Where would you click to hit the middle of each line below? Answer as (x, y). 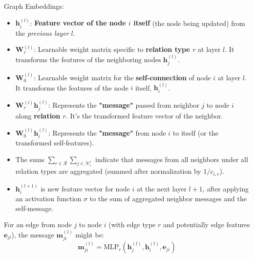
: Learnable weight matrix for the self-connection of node (122, 78)
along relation (38, 116)
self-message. (34, 208)
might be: (90, 234)
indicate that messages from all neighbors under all (172, 159)
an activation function (48, 199)
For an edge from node (38, 224)
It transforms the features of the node (72, 87)
